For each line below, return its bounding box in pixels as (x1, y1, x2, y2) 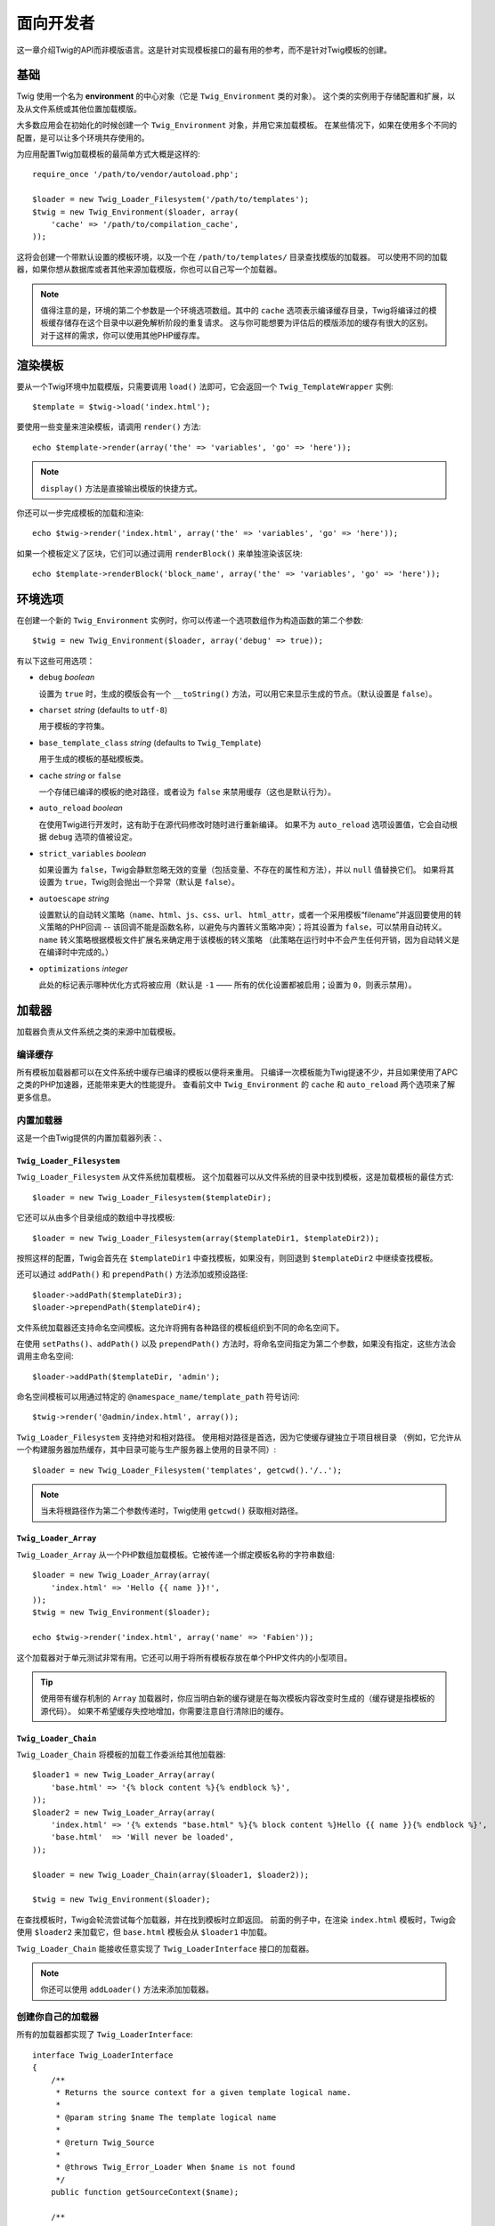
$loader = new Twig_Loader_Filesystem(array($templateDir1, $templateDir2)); (32, 1233, 380, 1243)
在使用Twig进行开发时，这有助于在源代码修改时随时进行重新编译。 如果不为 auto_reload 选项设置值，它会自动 (38, 819, 450, 830)
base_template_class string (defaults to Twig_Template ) (38, 737, 262, 748)
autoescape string (38, 893, 110, 904)
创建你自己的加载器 (16, 2011, 100, 2023)
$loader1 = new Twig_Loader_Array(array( (32, 1770, 215, 1780)
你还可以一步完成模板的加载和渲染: (16, 508, 144, 518)
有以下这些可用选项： (16, 655, 95, 666)
